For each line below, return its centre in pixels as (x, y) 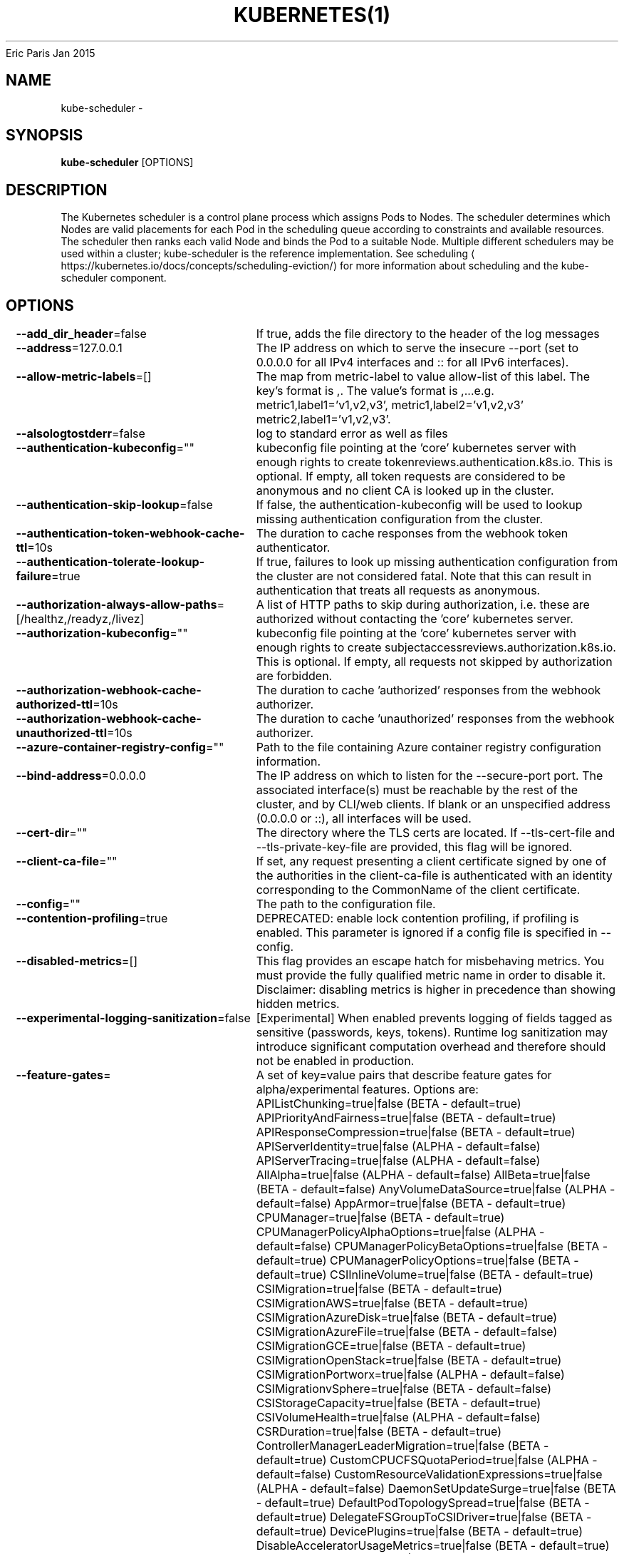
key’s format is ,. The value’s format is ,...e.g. (375, 391)
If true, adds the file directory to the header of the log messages (428, 334)
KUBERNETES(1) (312, 15)
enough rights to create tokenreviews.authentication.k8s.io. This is (435, 462)
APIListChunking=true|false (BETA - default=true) (389, 1104)
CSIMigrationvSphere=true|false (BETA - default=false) (404, 1389)
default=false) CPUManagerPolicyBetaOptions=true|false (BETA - (432, 1246)
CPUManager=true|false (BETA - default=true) (380, 1218)
